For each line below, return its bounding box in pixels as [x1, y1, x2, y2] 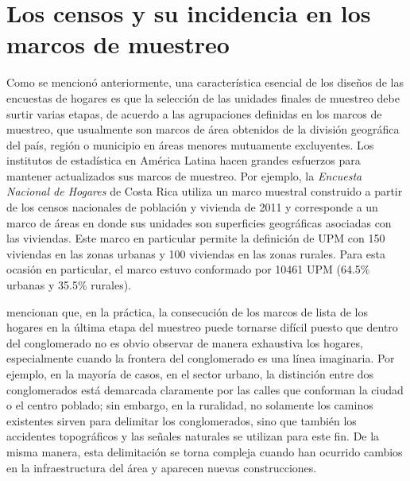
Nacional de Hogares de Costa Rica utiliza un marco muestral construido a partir [6, 183, 403, 200]
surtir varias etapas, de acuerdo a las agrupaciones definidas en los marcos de [6, 105, 382, 122]
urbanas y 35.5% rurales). [6, 277, 132, 293]
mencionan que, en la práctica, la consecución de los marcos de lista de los [6, 303, 369, 320]
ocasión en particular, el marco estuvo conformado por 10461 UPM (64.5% [6, 261, 370, 277]
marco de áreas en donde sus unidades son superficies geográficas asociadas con [6, 214, 392, 231]
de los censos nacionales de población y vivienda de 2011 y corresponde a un [6, 199, 378, 215]
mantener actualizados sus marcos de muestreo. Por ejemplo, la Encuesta [6, 167, 362, 184]
